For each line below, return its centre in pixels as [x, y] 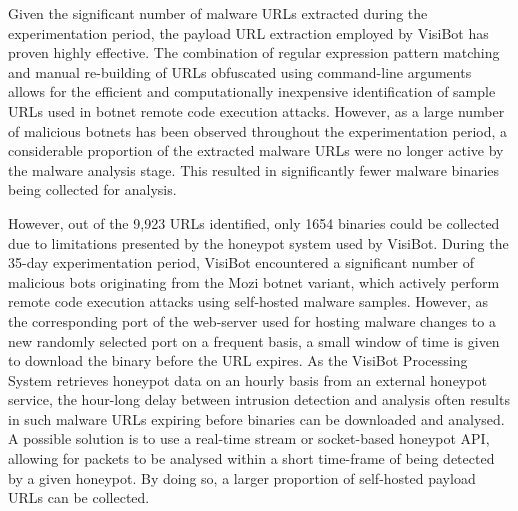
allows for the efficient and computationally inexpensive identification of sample [252, 91]
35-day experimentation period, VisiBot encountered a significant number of [241, 262]
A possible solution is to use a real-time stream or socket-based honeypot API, [249, 438]
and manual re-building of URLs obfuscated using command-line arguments [240, 71]
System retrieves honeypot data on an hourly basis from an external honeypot [247, 379]
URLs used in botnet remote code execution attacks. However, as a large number [256, 110]
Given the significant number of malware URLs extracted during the [218, 13]
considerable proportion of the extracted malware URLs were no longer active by [256, 150]
